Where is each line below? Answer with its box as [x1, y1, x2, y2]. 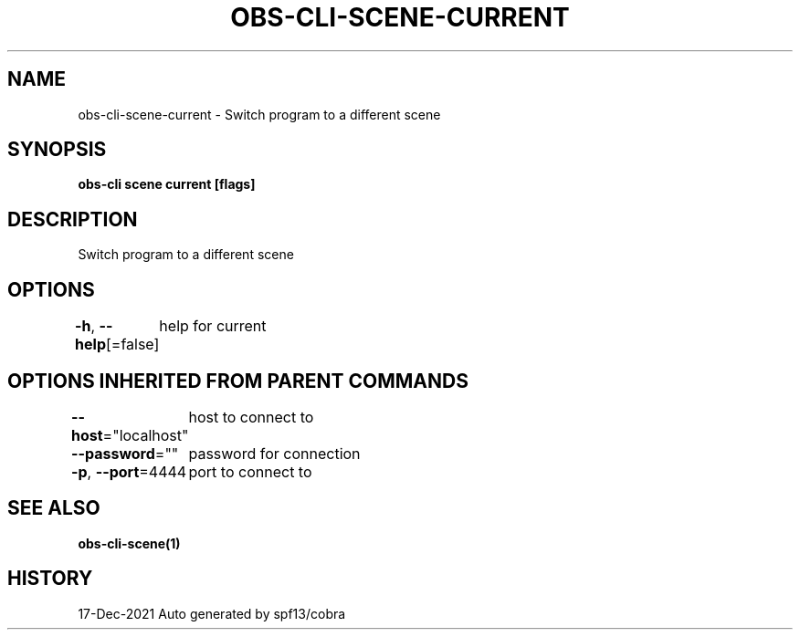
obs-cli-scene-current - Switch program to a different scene [78, 106, 441, 122]
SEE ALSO [7, 496, 100, 520]
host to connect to [188, 407, 314, 426]
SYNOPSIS [7, 138, 107, 162]
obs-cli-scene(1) [78, 535, 181, 551]
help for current [159, 317, 267, 336]
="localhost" [102, 425, 189, 444]
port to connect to [188, 462, 312, 481]
